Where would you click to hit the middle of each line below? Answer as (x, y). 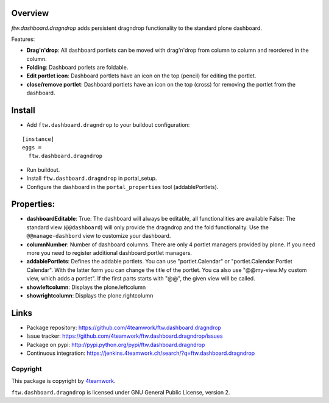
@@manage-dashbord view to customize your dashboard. (99, 236)
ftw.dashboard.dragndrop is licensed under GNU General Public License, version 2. (121, 392)
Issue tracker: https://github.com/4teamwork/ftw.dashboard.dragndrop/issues (125, 336)
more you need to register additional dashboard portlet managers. (109, 252)
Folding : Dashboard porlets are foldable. (77, 68)
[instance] (38, 139)
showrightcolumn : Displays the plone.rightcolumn (90, 295)
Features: (23, 39)
